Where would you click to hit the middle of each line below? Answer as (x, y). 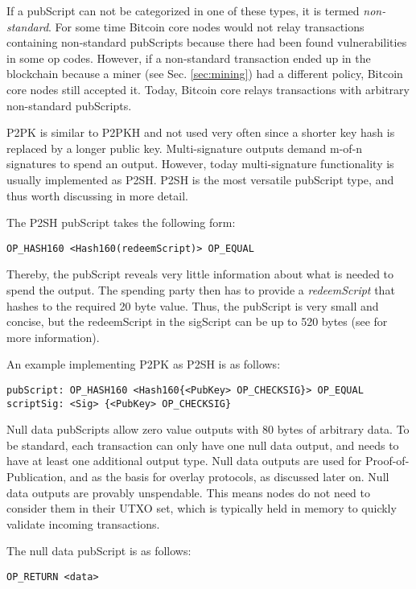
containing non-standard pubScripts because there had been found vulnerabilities (207, 42)
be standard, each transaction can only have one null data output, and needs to (203, 445)
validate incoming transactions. (83, 523)
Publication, (37, 477)
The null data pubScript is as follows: (99, 551)
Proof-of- (387, 461)
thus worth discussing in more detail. (97, 195)
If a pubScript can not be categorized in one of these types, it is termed (183, 10)
